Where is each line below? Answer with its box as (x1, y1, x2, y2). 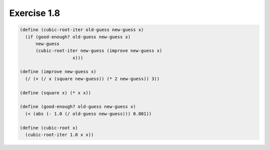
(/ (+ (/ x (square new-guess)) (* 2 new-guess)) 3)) (25, 75, 160, 81)
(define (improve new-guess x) (19, 69, 97, 74)
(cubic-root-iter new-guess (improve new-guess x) (35, 48, 162, 53)
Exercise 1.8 (9, 7, 60, 18)
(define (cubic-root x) (19, 125, 78, 130)
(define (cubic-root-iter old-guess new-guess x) (19, 27, 144, 32)
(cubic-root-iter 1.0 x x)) (25, 132, 94, 137)
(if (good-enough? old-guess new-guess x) (25, 34, 131, 39)
